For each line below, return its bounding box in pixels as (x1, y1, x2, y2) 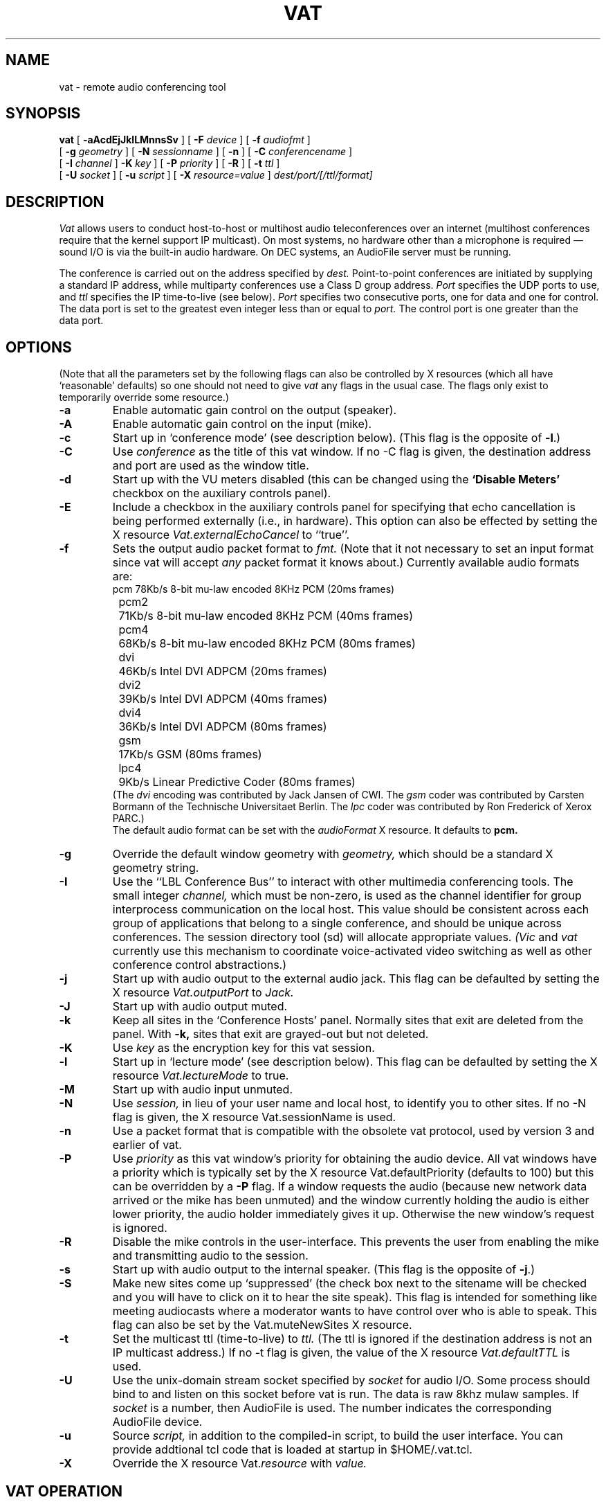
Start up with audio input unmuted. (112, 1082, 293, 1097)
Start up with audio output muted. (112, 999, 288, 1014)
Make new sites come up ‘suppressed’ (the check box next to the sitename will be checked (112, 1276, 587, 1291)
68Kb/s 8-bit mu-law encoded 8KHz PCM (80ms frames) (118, 636, 416, 651)
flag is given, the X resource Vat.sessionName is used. (112, 1110, 396, 1125)
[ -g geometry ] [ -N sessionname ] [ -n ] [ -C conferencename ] (59, 145, 353, 158)
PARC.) (112, 812, 145, 825)
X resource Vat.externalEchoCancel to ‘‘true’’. (112, 528, 350, 542)
